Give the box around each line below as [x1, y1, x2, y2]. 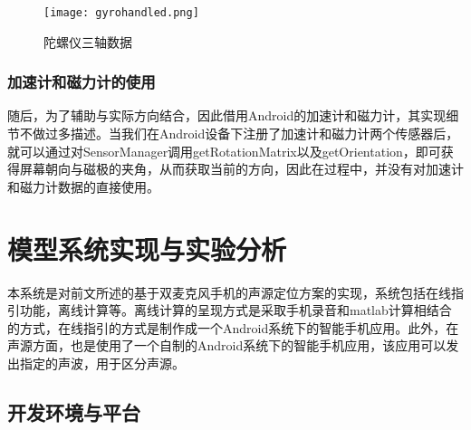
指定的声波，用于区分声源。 [19, 353, 185, 372]
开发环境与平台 [7, 397, 140, 425]
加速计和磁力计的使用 [7, 71, 156, 93]
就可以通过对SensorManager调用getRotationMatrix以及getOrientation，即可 [7, 141, 441, 160]
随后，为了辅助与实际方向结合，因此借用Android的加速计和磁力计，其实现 [7, 106, 447, 125]
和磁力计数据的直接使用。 [7, 177, 159, 196]
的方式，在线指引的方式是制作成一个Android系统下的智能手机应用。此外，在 [7, 318, 459, 337]
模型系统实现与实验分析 [7, 230, 287, 267]
